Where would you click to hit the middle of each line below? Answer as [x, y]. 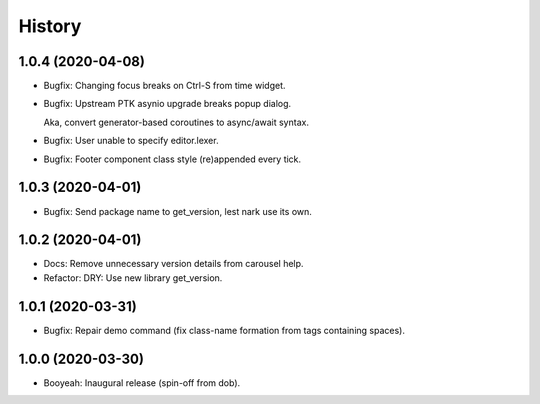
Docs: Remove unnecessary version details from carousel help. [173, 264]
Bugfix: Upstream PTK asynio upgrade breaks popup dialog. [167, 104]
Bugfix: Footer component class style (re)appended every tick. [172, 159]
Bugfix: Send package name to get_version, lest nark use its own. [177, 211]
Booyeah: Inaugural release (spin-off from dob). [142, 382]
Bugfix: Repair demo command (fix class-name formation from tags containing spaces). [224, 330]
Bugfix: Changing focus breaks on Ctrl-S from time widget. [164, 86]
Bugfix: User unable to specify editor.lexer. [131, 141]
